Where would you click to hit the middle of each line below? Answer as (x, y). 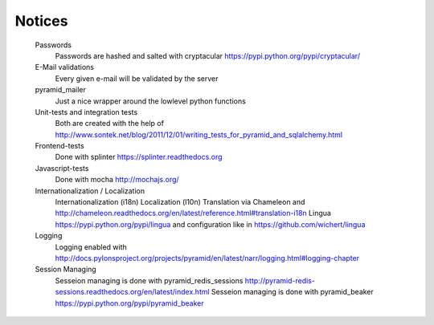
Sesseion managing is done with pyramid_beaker (292, 292)
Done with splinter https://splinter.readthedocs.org (139, 157)
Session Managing (66, 270)
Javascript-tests (62, 168)
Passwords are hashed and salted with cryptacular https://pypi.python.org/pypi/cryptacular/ (208, 55)
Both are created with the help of (110, 124)
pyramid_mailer (60, 90)
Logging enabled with (91, 247)
